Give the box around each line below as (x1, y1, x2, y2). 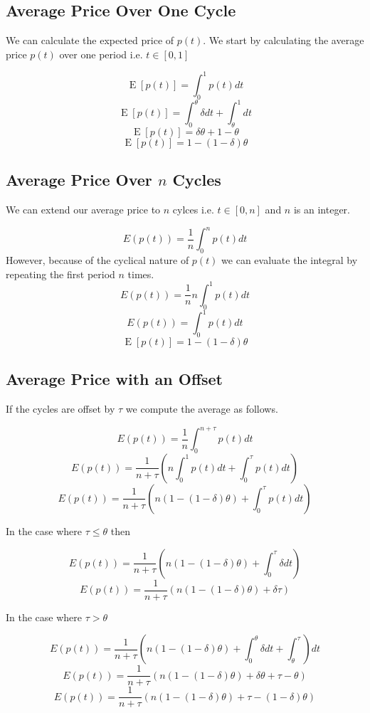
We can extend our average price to (6, 202, 161, 217)
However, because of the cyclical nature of (6, 253, 189, 268)
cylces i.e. (172, 202, 214, 217)
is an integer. (293, 202, 350, 217)
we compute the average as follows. (125, 401, 278, 416)
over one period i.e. (59, 46, 143, 61)
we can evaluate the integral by (221, 253, 358, 268)
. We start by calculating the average (203, 33, 364, 48)
